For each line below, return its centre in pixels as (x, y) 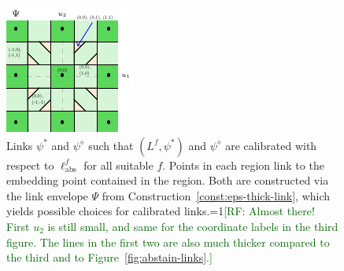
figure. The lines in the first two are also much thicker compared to (168, 242)
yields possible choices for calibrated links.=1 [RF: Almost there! (161, 211)
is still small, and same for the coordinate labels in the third (193, 226)
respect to (30, 165)
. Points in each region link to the (243, 165)
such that (111, 145)
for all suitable (118, 165)
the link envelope (47, 195)
